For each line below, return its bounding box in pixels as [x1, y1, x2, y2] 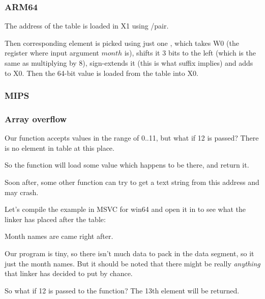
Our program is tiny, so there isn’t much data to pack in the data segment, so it [5, 248, 254, 258]
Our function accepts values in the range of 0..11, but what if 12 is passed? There [5, 132, 259, 143]
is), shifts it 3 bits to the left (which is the [124, 47, 256, 58]
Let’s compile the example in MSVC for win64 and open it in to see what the [5, 204, 246, 214]
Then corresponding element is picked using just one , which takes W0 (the [5, 37, 239, 48]
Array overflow [5, 112, 67, 125]
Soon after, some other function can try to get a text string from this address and [5, 177, 259, 187]
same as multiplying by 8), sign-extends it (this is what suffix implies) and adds [5, 58, 253, 68]
